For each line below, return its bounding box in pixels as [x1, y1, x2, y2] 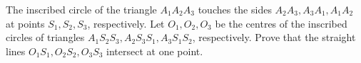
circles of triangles [6, 30, 85, 45]
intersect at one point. [106, 43, 203, 58]
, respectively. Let [87, 16, 165, 30]
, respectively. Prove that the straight [192, 30, 356, 45]
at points [6, 16, 45, 30]
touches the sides [198, 2, 272, 16]
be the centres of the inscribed [215, 16, 347, 30]
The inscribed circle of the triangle [6, 2, 157, 16]
